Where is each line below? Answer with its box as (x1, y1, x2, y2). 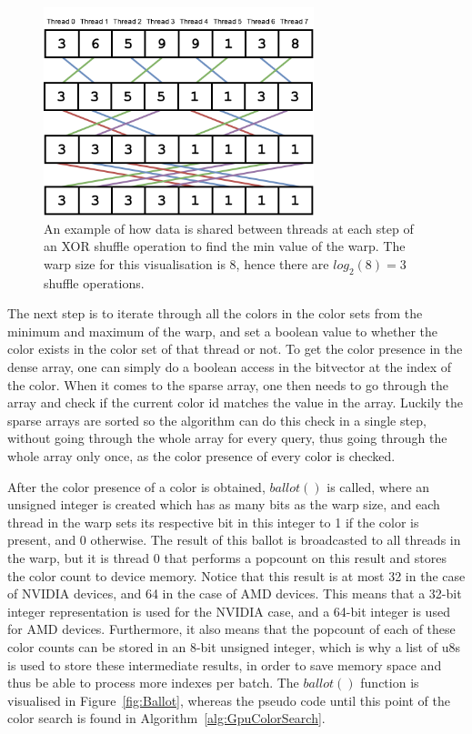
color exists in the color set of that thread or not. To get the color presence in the (7, 339, 463, 358)
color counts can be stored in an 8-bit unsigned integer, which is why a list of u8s (7, 637, 460, 656)
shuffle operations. (44, 273, 145, 292)
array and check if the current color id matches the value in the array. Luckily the (7, 393, 464, 412)
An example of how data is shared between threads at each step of (44, 218, 414, 237)
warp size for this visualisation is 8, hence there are (44, 254, 329, 273)
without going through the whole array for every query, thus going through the (7, 428, 447, 447)
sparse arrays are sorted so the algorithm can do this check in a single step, (7, 410, 427, 429)
